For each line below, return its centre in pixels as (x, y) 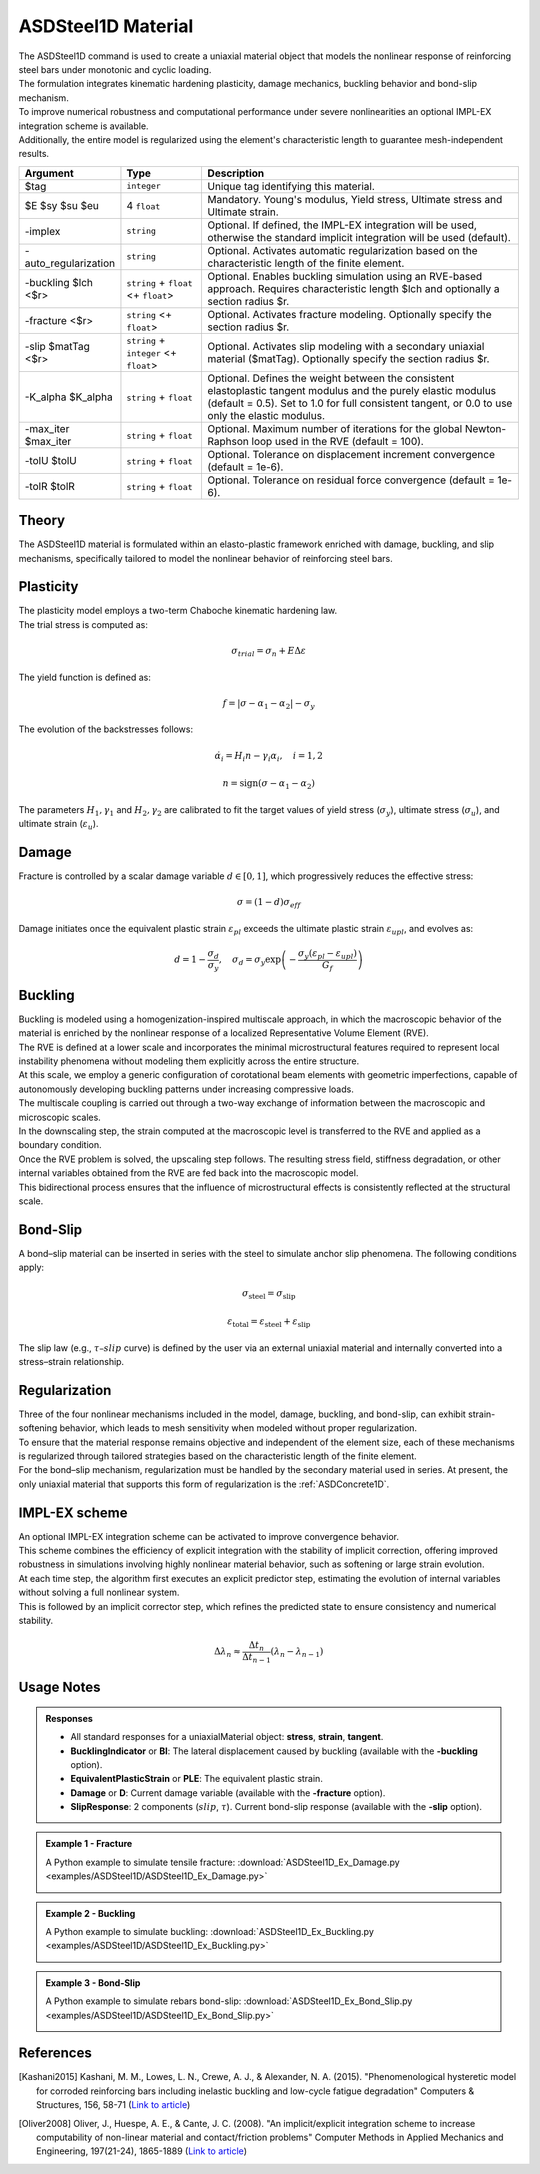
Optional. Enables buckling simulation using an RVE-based (345, 276)
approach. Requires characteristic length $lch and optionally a (353, 288)
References (55, 2053)
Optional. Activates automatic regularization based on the (342, 250)
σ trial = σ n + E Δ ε (269, 652)
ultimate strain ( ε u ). (58, 825)
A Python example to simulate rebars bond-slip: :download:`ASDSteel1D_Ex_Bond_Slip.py (229, 2001)
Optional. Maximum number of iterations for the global (335, 428)
